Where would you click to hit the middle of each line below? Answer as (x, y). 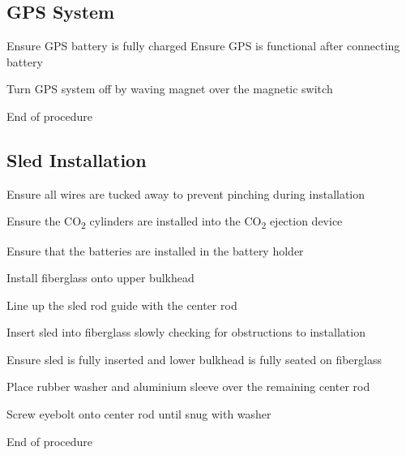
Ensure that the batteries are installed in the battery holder (155, 250)
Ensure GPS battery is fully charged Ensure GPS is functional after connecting (203, 46)
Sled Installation (77, 159)
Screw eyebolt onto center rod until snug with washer (139, 414)
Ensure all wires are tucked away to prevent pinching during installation (186, 193)
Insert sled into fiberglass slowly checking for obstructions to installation (186, 332)
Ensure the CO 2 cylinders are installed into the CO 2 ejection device (175, 222)
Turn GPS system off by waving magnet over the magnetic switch (170, 89)
